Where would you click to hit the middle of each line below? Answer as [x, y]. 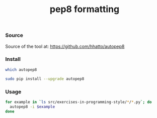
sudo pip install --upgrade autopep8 [45, 79]
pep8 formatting [85, 9]
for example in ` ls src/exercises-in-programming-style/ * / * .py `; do [78, 102]
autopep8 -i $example [32, 106]
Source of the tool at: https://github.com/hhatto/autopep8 [65, 46]
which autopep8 [21, 70]
